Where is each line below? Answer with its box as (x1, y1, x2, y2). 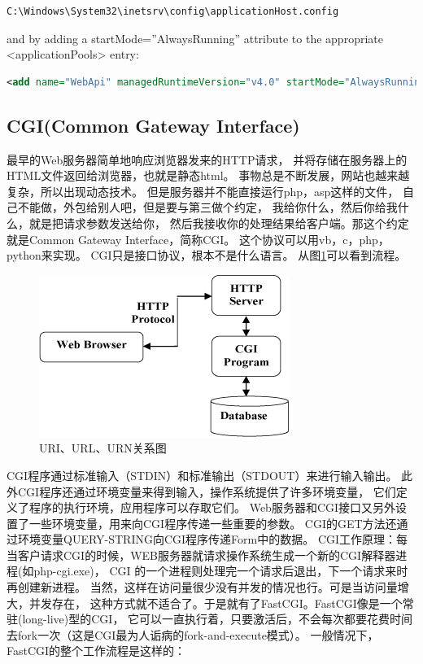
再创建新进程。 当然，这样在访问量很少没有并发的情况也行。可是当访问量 (7, 579, 398, 596)
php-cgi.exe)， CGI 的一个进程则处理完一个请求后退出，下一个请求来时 (33, 562, 408, 579)
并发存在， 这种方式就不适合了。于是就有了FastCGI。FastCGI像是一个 (28, 594, 403, 611)
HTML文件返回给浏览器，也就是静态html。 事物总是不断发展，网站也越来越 (7, 167, 410, 184)
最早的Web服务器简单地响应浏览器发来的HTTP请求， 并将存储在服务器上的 (7, 151, 408, 168)
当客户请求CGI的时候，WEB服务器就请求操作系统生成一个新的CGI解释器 (7, 546, 396, 563)
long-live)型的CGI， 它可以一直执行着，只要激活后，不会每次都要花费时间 (22, 610, 413, 627)
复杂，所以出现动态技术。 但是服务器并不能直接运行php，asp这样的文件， (7, 182, 399, 199)
